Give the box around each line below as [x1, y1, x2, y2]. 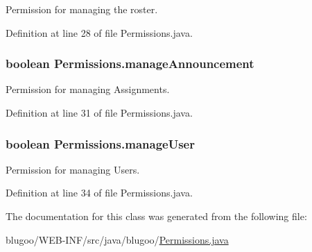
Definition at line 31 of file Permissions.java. [6, 106, 193, 119]
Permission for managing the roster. [6, 2, 158, 16]
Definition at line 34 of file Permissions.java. [6, 185, 193, 200]
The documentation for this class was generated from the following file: [6, 209, 307, 223]
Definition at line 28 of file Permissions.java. [6, 25, 193, 40]
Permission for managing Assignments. [6, 82, 170, 96]
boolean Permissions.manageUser [6, 135, 195, 152]
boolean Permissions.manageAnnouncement [6, 55, 254, 72]
